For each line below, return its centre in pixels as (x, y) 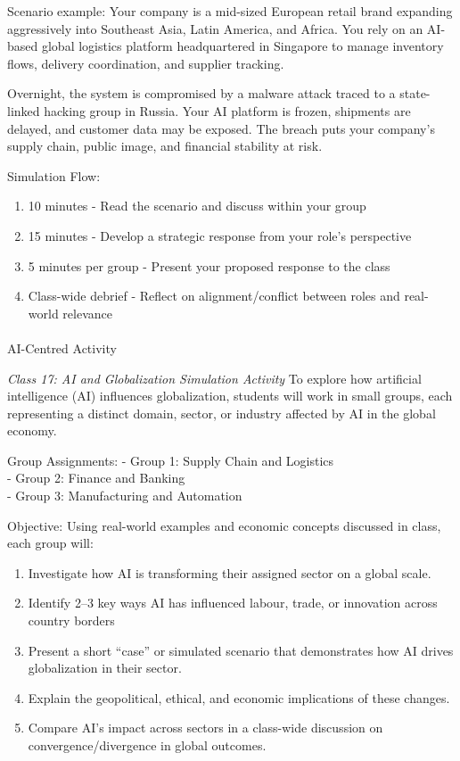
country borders (71, 620)
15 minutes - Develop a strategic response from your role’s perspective (220, 235)
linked (24, 110)
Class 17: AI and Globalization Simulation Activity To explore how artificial (214, 378)
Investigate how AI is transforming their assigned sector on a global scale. (230, 572)
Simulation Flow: (54, 175)
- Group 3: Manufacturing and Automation (125, 496)
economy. (32, 430)
